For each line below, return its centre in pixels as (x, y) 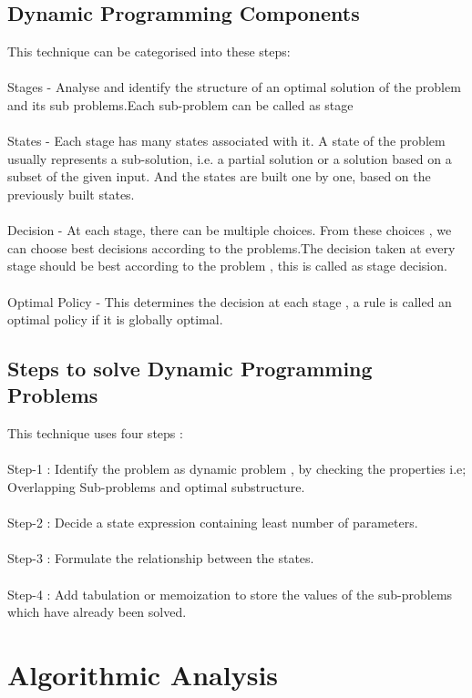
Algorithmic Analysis (143, 675)
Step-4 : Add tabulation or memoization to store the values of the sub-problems (230, 594)
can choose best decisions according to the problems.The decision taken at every (231, 247)
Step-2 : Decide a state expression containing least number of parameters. (213, 523)
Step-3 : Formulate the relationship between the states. (161, 558)
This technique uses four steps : (95, 433)
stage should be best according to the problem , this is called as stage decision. (227, 266)
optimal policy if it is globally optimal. (115, 319)
